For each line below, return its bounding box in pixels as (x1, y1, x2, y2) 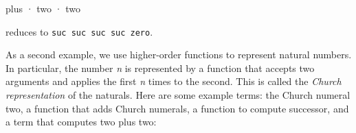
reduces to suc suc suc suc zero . (5, 24, 153, 38)
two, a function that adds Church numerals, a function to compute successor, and (5, 101, 349, 115)
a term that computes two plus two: (5, 114, 157, 129)
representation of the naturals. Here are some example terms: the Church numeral (5, 88, 351, 102)
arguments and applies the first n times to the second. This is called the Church (5, 74, 342, 88)
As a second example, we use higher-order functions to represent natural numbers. (5, 47, 352, 62)
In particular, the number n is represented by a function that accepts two (5, 60, 315, 75)
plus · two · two (5, 1, 80, 15)
